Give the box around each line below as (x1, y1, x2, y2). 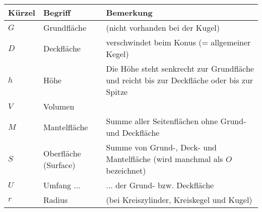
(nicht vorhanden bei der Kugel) (106, 22, 220, 33)
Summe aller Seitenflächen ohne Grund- (106, 115, 246, 127)
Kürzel (8, 7, 35, 18)
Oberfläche (43, 147, 81, 159)
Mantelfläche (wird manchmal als (106, 153, 223, 165)
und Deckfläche (106, 127, 160, 138)
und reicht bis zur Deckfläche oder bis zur (106, 74, 253, 86)
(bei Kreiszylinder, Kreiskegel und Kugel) (106, 194, 252, 205)
